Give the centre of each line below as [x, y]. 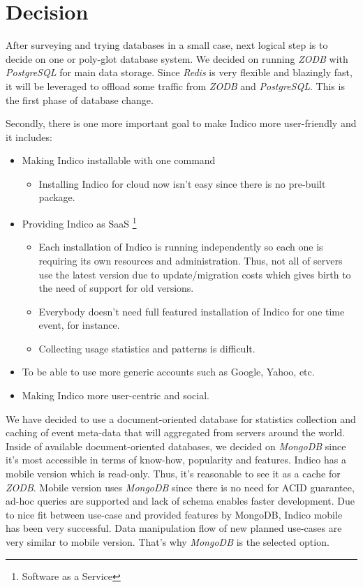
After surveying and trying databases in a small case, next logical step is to [167, 45]
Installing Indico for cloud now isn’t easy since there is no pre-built [182, 183]
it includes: [29, 136]
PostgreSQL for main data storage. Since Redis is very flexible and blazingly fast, [179, 72]
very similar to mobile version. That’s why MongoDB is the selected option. [168, 542]
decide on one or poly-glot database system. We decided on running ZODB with [177, 58]
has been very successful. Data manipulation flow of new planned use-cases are [174, 528]
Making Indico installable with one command [119, 160]
